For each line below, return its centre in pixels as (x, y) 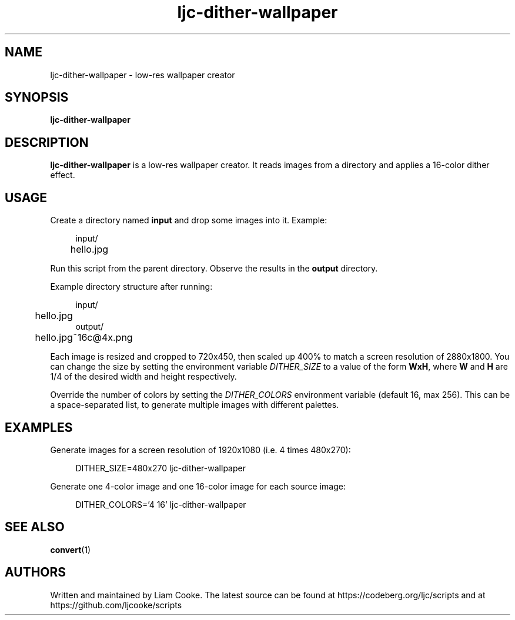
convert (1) (71, 549)
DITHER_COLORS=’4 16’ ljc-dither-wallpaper (161, 504)
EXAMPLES (39, 427)
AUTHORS (36, 572)
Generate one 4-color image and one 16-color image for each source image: (198, 486)
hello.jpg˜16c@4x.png (84, 338)
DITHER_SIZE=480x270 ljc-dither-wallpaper (160, 468)
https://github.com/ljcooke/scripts (116, 605)
